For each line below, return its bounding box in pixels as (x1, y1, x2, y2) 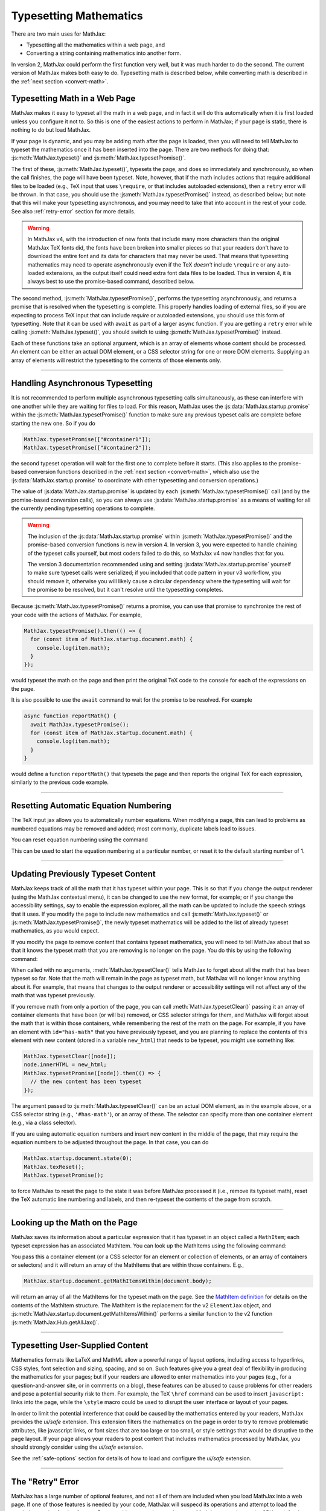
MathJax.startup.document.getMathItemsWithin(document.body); (24, 1278, 212, 1284)
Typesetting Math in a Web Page (11, 94, 136, 104)
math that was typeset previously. (11, 992, 95, 999)
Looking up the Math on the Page (11, 1218, 138, 1228)
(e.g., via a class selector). (11, 1119, 77, 1127)
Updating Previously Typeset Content (11, 869, 156, 879)
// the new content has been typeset (30, 1078, 142, 1085)
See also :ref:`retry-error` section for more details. (11, 207, 136, 215)
